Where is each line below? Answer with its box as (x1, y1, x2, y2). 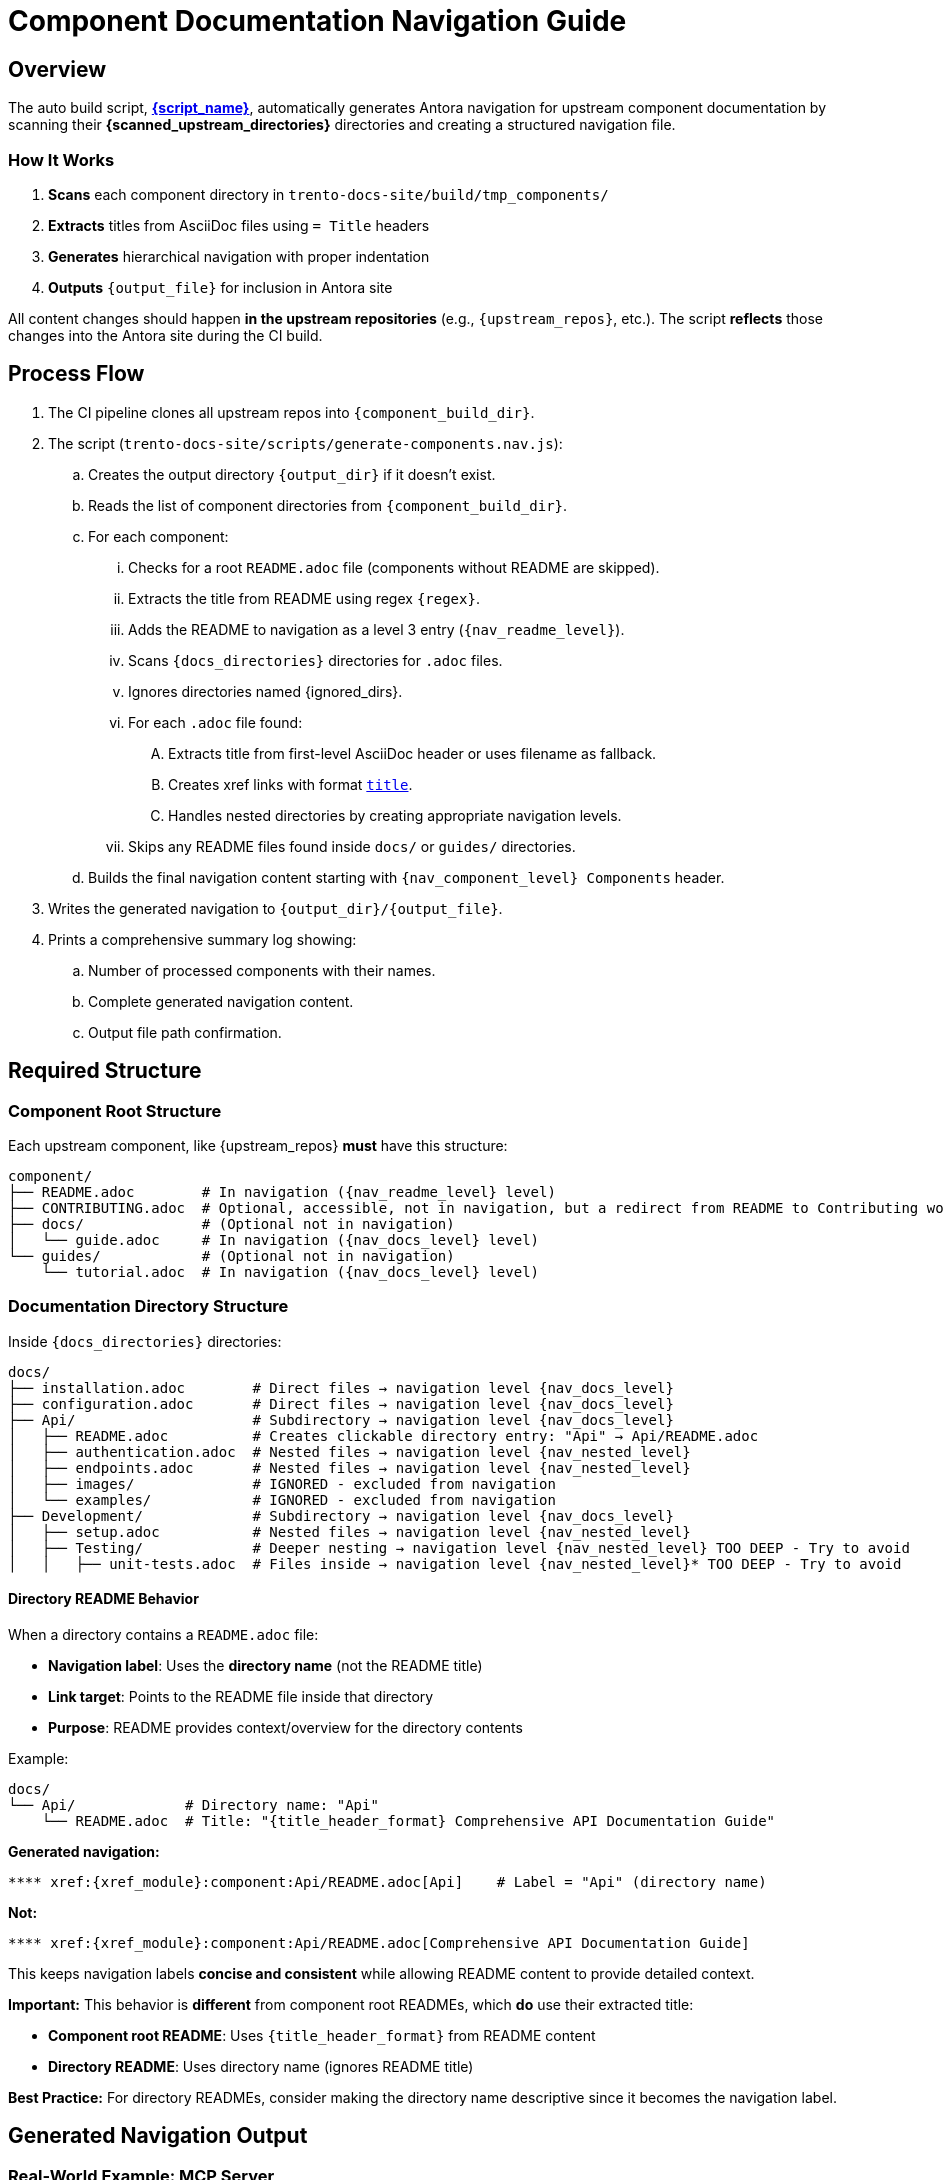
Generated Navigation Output (8, 2123, 308, 2149)
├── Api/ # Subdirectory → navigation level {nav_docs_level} (8, 1411, 674, 1428)
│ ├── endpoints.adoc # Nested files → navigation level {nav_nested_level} (8, 1459, 691, 1476)
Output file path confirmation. (88, 1023, 282, 1041)
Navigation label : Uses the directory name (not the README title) (48, 1656, 483, 1674)
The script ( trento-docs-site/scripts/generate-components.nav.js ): (48, 434, 563, 452)
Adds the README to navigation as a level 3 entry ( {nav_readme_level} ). (128, 620, 625, 638)
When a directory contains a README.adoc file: (8, 1625, 319, 1643)
